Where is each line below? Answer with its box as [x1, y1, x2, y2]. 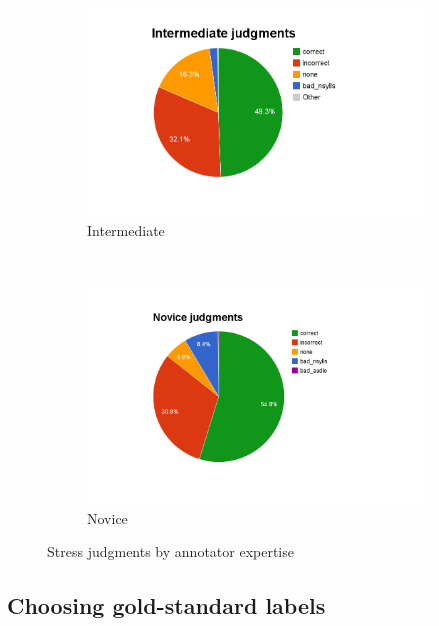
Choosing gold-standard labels [7, 590, 326, 621]
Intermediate [87, 220, 165, 241]
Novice [87, 507, 128, 528]
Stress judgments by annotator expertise [47, 541, 294, 562]
